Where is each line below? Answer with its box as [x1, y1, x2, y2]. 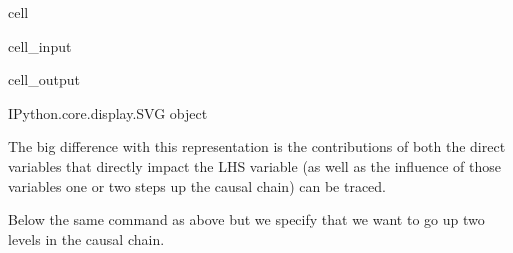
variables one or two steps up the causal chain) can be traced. [8, 175, 386, 196]
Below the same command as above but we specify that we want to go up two [8, 209, 485, 230]
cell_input [8, 35, 72, 56]
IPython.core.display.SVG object [8, 102, 208, 123]
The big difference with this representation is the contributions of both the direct [8, 136, 506, 157]
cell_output [8, 69, 80, 90]
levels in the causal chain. [8, 228, 165, 249]
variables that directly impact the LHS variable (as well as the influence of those [8, 155, 501, 176]
